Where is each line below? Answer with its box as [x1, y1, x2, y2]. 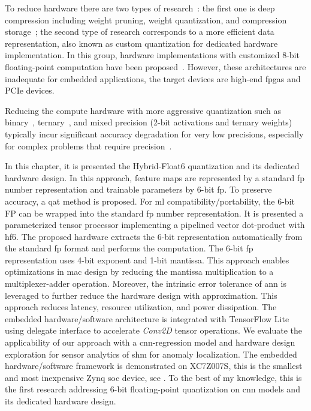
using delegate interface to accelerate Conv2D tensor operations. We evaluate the [5, 324, 303, 337]
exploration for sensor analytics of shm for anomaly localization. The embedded [5, 347, 297, 360]
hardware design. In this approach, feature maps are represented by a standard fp [5, 171, 305, 184]
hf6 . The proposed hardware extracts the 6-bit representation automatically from [5, 230, 303, 242]
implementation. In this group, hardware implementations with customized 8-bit [5, 49, 300, 61]
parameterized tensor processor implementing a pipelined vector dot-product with [5, 218, 305, 231]
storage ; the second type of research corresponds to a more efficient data [5, 25, 274, 38]
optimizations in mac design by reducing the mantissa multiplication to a [5, 265, 274, 278]
